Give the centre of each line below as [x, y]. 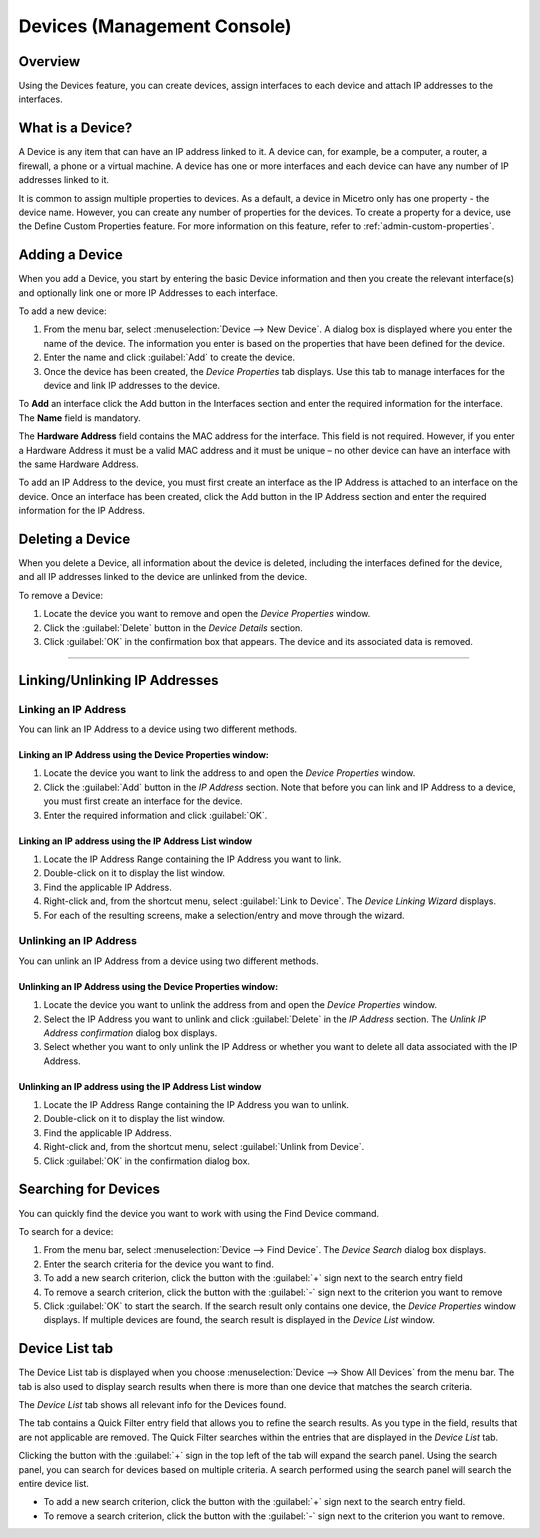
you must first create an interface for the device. [143, 801]
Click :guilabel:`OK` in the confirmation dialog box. [146, 1161]
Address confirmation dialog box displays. [130, 1032]
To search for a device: [66, 1231]
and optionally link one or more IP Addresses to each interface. [148, 292]
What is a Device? [75, 128]
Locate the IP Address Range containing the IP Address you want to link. [192, 859]
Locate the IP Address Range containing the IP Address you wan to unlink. [196, 1105]
